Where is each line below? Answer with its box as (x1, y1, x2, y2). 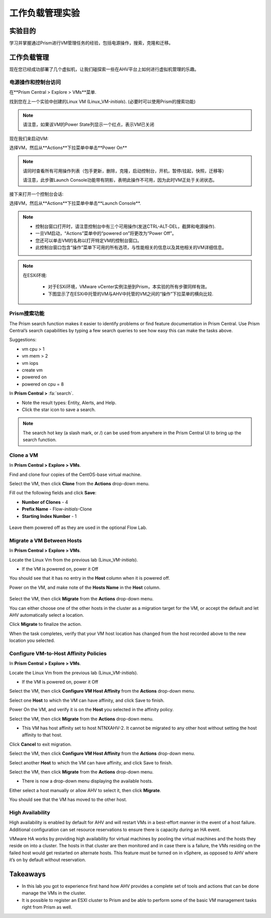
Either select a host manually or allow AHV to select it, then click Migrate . (9, 787, 162, 793)
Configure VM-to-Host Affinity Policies (9, 650, 107, 657)
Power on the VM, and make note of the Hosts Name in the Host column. (9, 584, 161, 590)
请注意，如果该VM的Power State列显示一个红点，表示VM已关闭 (23, 121, 155, 127)
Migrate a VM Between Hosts (9, 537, 82, 544)
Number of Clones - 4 (22, 499, 68, 505)
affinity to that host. (22, 732, 63, 738)
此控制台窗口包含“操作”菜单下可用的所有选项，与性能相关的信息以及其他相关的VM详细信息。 (35, 244, 227, 250)
